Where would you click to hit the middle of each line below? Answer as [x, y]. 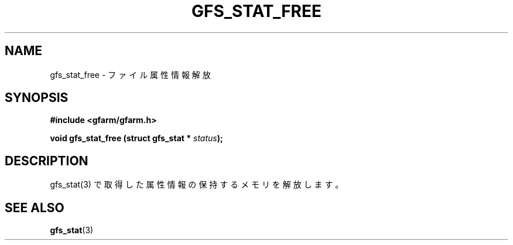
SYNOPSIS [37, 98]
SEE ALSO [35, 207]
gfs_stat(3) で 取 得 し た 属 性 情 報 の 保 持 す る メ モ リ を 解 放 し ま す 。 [197, 185]
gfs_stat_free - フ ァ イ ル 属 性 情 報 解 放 [130, 74]
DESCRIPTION [47, 161]
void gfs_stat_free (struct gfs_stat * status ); [136, 138]
